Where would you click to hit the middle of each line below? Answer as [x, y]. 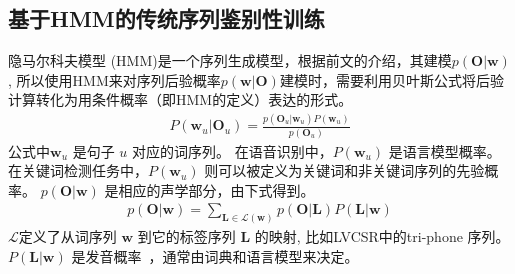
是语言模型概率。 [444, 150]
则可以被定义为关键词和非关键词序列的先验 [344, 170]
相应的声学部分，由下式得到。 [216, 189]
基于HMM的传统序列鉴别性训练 [166, 18]
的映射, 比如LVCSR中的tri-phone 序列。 [382, 236]
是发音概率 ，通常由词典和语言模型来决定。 [215, 255]
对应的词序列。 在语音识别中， [232, 150]
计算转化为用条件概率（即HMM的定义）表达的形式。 [180, 99]
